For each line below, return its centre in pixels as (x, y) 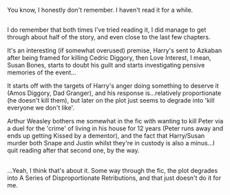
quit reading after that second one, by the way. (73, 150)
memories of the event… (42, 72)
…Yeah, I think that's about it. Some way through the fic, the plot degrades (113, 170)
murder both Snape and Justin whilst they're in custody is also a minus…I (111, 143)
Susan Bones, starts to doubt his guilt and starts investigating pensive (106, 65)
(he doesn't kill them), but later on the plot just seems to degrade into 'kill (111, 101)
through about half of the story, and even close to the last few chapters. (109, 37)
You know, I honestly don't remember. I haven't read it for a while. (100, 10)
